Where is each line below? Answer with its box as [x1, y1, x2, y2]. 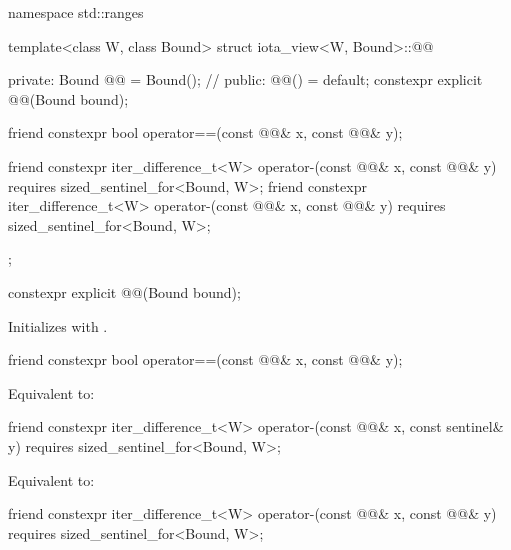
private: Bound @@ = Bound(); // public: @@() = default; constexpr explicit [8, 69, 483, 90]
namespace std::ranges [8, 2, 144, 22]
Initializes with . [8, 315, 108, 336]
